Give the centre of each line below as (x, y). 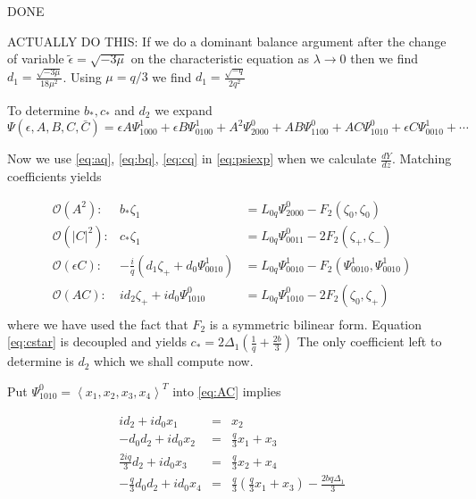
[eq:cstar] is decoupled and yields (97, 341)
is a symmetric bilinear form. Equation (316, 324)
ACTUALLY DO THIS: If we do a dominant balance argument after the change (227, 41)
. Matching (422, 158)
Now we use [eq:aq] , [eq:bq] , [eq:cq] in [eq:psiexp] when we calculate (192, 158)
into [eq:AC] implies (227, 391)
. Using (82, 76)
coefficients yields (54, 176)
